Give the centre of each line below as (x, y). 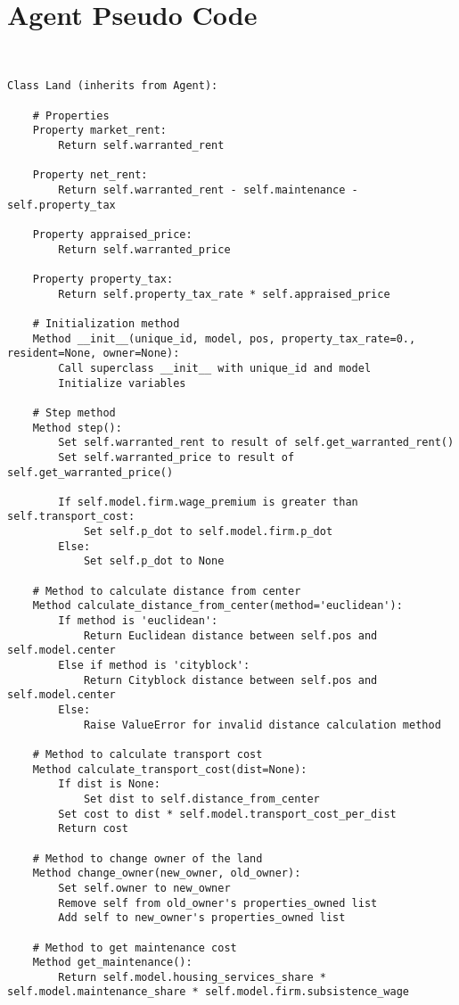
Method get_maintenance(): (112, 963)
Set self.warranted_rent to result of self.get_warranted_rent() (256, 443)
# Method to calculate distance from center (167, 591)
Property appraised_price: (112, 235)
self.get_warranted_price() (90, 472)
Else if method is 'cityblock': (154, 666)
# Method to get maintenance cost (135, 947)
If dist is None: (109, 784)
